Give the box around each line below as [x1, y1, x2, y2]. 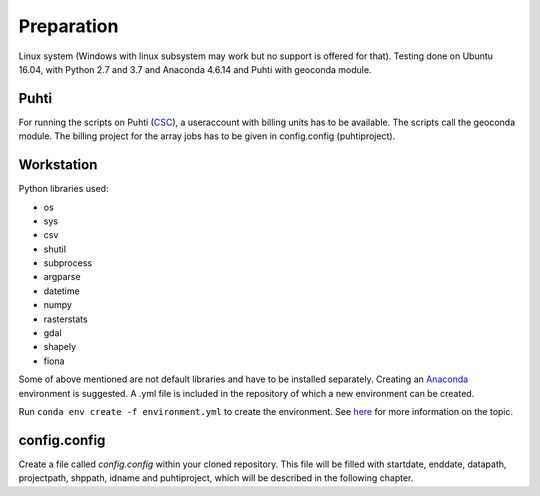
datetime [43, 285, 80, 297]
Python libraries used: [18, 183, 109, 195]
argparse [43, 271, 81, 283]
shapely [43, 341, 77, 353]
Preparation [18, 15, 119, 37]
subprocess [43, 257, 93, 269]
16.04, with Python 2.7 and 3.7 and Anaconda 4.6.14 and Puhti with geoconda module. [18, 63, 372, 75]
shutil [43, 243, 67, 255]
